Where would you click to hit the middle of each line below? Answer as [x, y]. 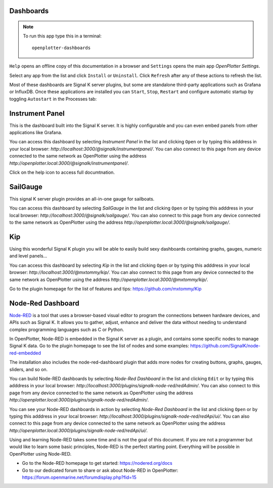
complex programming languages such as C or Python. [67, 330]
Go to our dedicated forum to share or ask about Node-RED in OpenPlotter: [100, 470]
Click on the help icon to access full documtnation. [62, 172]
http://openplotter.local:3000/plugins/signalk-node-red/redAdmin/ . [79, 400]
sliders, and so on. [29, 369]
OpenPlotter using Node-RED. [40, 454]
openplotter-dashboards [61, 48]
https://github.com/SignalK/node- [225, 346]
